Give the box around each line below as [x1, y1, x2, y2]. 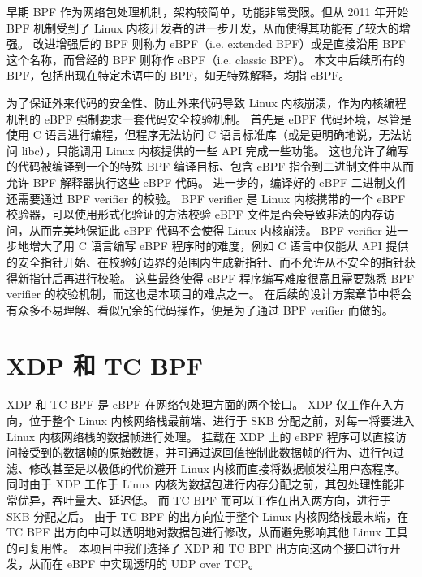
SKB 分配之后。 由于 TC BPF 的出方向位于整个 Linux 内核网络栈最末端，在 [6, 507, 409, 524]
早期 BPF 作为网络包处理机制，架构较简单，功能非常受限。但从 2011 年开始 [6, 3, 409, 20]
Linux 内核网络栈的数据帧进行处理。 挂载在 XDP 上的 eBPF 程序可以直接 [6, 427, 395, 445]
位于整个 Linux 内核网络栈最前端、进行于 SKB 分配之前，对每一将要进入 [28, 412, 415, 428]
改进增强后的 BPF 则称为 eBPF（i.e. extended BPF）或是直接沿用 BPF [32, 35, 406, 52]
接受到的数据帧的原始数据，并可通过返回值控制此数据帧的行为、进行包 [17, 444, 393, 461]
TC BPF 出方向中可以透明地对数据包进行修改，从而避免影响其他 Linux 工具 [6, 523, 408, 540]
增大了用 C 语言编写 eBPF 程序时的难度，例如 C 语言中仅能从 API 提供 [28, 237, 409, 254]
